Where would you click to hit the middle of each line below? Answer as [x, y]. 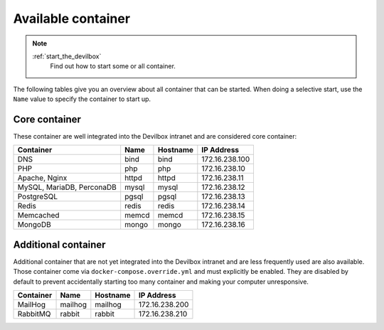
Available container [72, 18]
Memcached [38, 215]
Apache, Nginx [42, 178]
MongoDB [34, 225]
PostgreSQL [38, 197]
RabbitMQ [34, 314]
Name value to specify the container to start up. [82, 99]
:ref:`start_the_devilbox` [67, 56]
